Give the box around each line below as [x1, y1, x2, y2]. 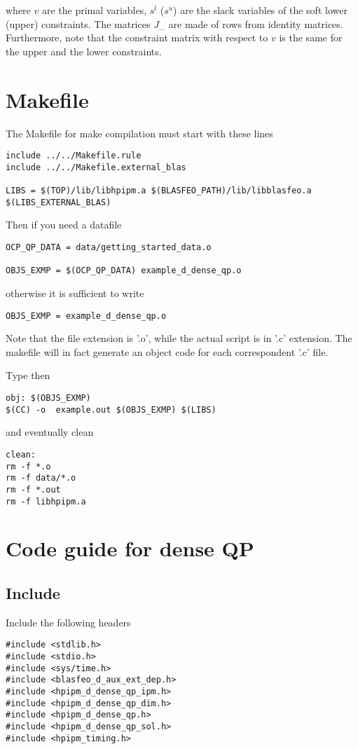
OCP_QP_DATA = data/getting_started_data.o [6, 242, 212, 252]
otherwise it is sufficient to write [6, 285, 144, 300]
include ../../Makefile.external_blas [6, 162, 186, 172]
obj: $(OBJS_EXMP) [6, 392, 91, 403]
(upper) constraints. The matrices [6, 16, 151, 31]
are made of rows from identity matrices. [168, 16, 343, 31]
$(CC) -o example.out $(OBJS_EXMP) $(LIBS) [6, 404, 216, 415]
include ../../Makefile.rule [6, 151, 142, 161]
